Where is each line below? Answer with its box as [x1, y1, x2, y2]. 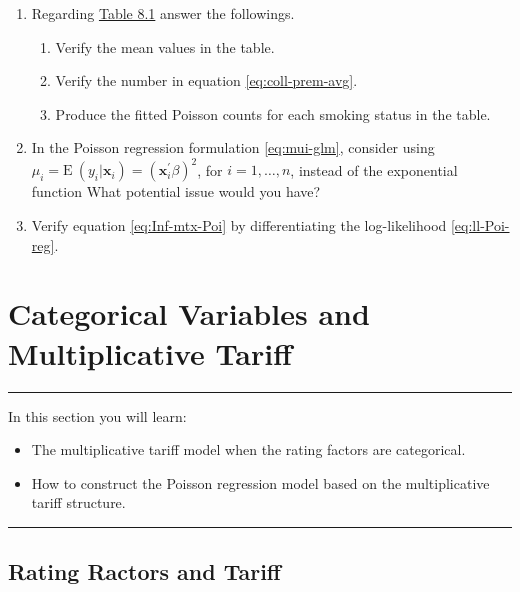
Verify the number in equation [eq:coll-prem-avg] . [55, 70, 358, 91]
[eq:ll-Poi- [450, 215, 510, 236]
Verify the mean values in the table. [55, 36, 275, 57]
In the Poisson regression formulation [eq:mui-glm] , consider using [31, 137, 435, 158]
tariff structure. [31, 492, 126, 513]
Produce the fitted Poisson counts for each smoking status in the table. [55, 103, 491, 124]
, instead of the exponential [290, 159, 458, 180]
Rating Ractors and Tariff [8, 556, 281, 587]
